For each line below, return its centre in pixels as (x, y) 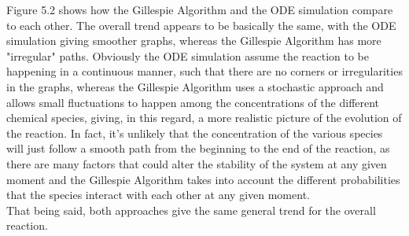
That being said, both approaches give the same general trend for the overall (191, 210)
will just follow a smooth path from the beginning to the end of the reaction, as (198, 148)
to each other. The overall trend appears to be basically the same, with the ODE (201, 25)
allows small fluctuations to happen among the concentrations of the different (193, 102)
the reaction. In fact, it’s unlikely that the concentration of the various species (195, 133)
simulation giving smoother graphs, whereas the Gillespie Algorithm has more (194, 41)
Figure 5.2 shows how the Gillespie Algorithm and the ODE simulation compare (200, 9)
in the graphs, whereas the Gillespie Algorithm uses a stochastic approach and (195, 86)
